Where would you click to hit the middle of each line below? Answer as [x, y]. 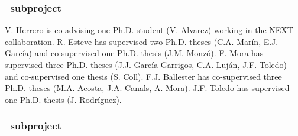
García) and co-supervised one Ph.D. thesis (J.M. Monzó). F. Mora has [134, 53]
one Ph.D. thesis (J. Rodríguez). [63, 99]
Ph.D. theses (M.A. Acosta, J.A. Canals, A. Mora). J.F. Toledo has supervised [147, 88]
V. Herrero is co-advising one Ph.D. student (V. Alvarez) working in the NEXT [149, 30]
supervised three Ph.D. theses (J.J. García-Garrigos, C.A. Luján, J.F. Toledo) [146, 64]
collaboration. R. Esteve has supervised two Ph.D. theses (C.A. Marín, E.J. [142, 41]
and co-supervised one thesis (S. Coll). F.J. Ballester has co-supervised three [143, 76]
